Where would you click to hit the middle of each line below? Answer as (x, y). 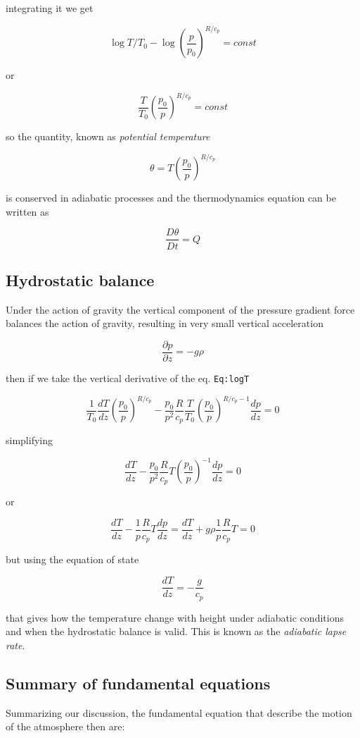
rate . (15, 645)
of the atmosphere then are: (65, 726)
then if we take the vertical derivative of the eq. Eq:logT (128, 377)
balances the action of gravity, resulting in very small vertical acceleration (165, 323)
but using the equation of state (72, 559)
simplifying (29, 440)
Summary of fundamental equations (138, 683)
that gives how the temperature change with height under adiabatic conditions (175, 617)
